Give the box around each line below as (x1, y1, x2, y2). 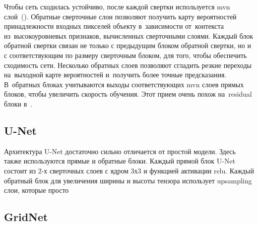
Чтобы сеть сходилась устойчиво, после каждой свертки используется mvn (4, 1, 230, 11)
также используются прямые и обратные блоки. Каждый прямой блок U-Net (4, 156, 236, 166)
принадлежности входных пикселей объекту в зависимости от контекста (4, 21, 224, 31)
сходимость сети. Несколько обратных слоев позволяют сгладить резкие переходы (4, 59, 252, 70)
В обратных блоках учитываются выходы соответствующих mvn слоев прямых (4, 79, 244, 89)
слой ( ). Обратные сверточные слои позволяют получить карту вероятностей (4, 11, 237, 21)
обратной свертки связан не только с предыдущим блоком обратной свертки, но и (4, 40, 251, 51)
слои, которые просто (4, 185, 69, 195)
